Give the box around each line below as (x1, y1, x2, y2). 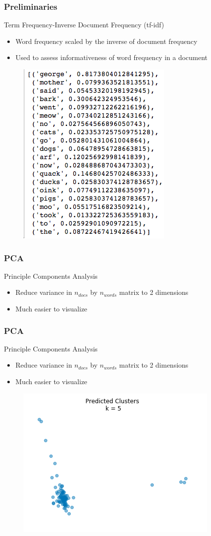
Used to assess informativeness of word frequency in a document (15, 52, 208, 62)
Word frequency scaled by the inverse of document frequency (15, 36, 197, 46)
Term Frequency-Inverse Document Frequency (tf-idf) (4, 20, 164, 30)
